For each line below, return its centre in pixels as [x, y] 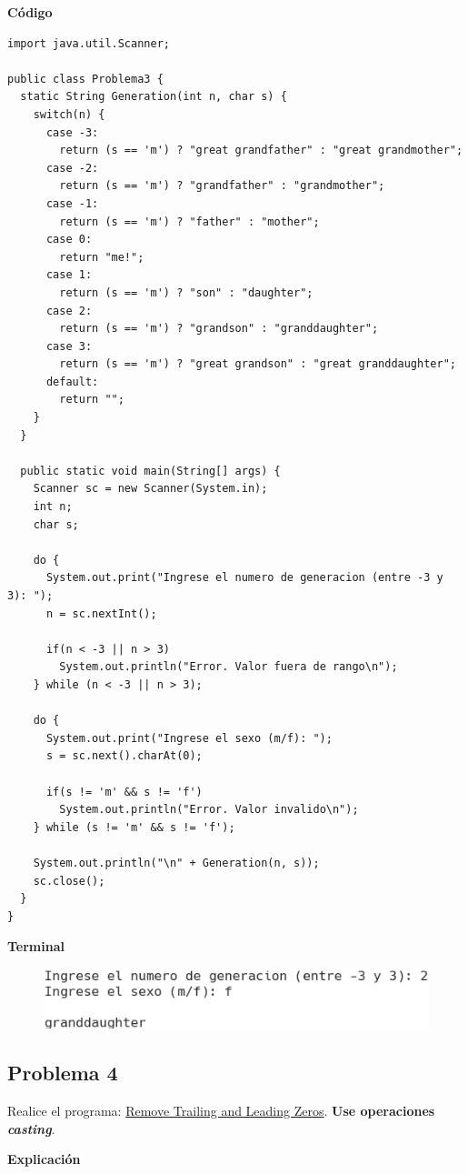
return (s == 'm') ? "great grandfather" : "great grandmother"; [261, 151]
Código [30, 12]
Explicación [44, 1159]
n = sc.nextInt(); [101, 613]
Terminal [36, 946]
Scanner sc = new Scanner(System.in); [150, 489]
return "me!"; [102, 257]
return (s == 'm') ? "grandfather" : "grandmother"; [222, 186]
